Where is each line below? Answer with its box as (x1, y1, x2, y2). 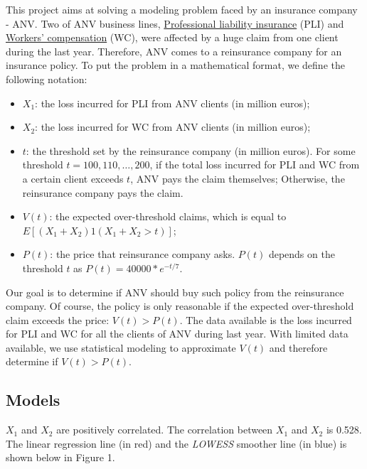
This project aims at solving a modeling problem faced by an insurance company (6, 2, 358, 16)
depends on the (268, 247, 335, 262)
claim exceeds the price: (6, 312, 110, 327)
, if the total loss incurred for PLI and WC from (149, 157, 360, 172)
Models (6, 389, 60, 411)
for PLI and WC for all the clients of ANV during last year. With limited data (6, 326, 349, 341)
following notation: (6, 71, 87, 86)
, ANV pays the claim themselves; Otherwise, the (130, 171, 345, 185)
